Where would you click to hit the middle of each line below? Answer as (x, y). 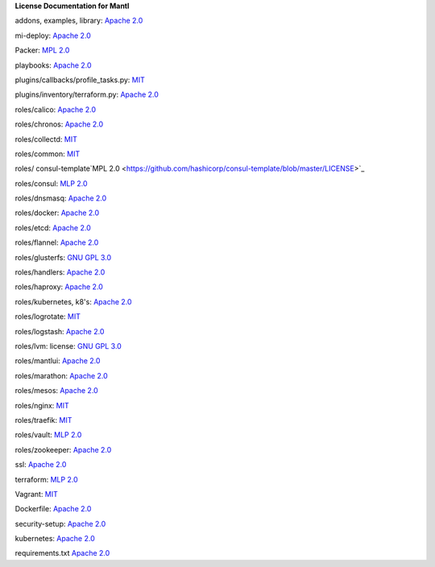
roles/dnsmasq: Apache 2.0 (61, 198)
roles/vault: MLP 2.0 (48, 435)
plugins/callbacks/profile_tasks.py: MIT (80, 80)
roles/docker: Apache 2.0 (57, 213)
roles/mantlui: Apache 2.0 (58, 361)
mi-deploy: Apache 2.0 (53, 35)
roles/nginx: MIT (42, 405)
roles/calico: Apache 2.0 (56, 110)
